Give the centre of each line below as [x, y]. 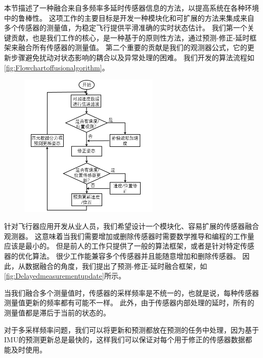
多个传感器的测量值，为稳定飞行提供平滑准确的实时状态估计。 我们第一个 [126, 28]
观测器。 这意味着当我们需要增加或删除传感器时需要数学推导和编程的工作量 [129, 236]
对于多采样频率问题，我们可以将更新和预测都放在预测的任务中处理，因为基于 [131, 329]
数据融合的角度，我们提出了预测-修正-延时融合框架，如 [116, 266]
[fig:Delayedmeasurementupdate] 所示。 [65, 276]
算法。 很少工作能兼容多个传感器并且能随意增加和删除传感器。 [136, 255]
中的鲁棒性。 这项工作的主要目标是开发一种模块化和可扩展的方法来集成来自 [129, 17]
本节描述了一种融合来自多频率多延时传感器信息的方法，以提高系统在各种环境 [131, 8]
